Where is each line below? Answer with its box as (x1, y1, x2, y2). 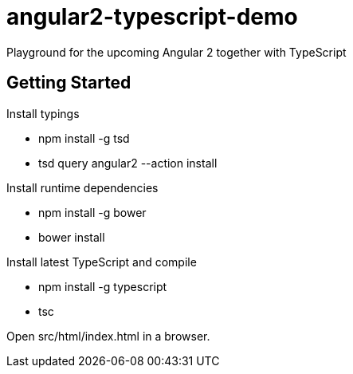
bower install (38, 230, 105, 244)
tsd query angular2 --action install (38, 156, 218, 170)
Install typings (6, 106, 80, 120)
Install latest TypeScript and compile (6, 254, 197, 269)
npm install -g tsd (38, 131, 130, 145)
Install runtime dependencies (6, 180, 159, 195)
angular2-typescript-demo (6, 3, 298, 30)
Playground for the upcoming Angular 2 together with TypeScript (6, 45, 347, 59)
